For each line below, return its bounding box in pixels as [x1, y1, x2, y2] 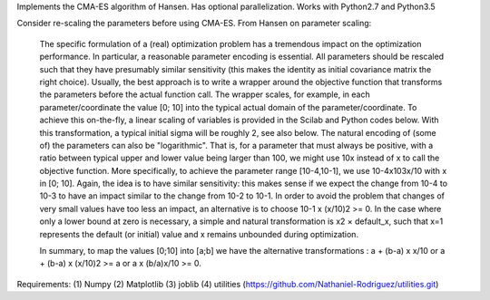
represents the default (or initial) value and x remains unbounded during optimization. [39, 228, 358, 239]
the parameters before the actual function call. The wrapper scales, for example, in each [39, 89, 371, 100]
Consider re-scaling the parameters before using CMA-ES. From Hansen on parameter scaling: [16, 18, 372, 29]
